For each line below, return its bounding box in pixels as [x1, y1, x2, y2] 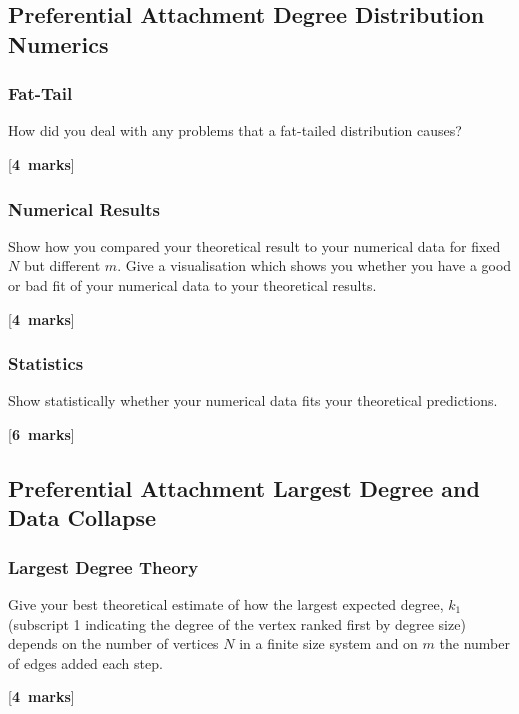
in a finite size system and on [239, 633, 418, 654]
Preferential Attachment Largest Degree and [8, 472, 480, 503]
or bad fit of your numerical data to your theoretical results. [8, 274, 377, 295]
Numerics [8, 28, 109, 59]
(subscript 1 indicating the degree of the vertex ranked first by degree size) [8, 613, 466, 634]
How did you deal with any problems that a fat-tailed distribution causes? [8, 120, 462, 141]
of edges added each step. [8, 652, 163, 673]
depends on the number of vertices [8, 633, 219, 654]
